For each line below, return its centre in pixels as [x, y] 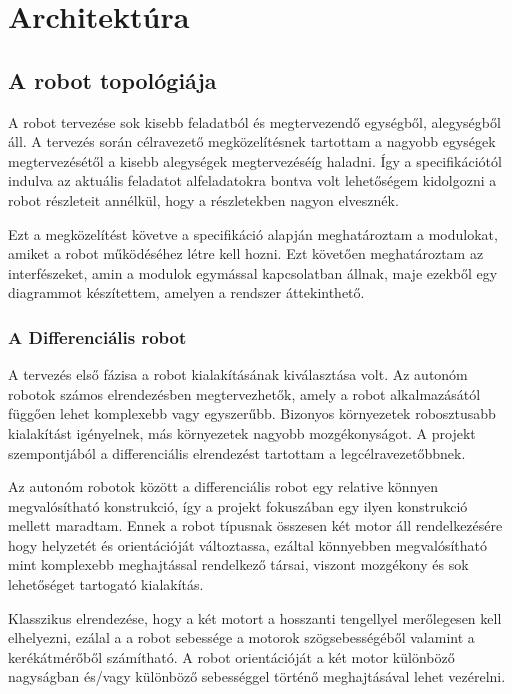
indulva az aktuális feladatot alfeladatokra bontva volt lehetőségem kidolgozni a [252, 180]
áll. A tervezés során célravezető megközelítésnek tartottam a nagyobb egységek [252, 141]
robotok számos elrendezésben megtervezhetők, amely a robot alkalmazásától [244, 393]
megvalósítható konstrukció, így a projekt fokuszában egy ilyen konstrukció [238, 505]
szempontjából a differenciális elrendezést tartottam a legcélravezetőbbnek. [237, 452]
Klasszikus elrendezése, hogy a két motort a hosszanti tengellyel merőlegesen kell [255, 617]
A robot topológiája [112, 79]
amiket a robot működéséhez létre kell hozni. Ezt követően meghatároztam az [246, 253]
